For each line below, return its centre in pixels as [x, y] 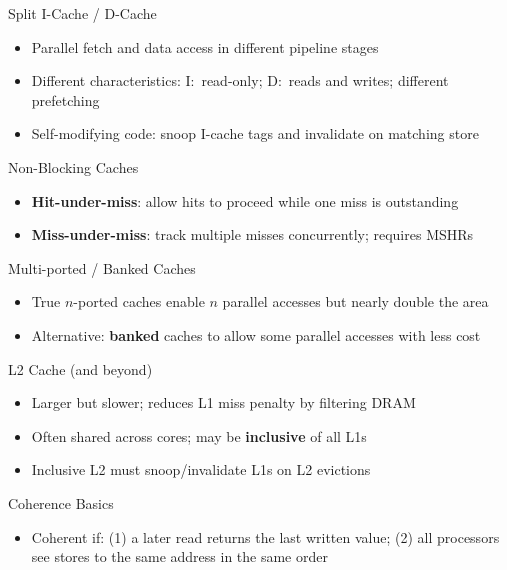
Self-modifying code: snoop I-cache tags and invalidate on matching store [255, 133]
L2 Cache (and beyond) [80, 368]
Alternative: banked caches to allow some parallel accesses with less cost [256, 334]
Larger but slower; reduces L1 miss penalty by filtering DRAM [223, 402]
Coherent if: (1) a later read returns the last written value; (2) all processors [265, 536]
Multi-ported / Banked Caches [102, 267]
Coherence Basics [61, 502]
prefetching [65, 99]
